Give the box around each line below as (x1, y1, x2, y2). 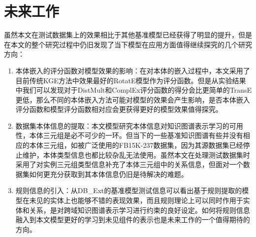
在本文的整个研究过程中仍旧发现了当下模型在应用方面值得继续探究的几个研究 (4, 39, 252, 49)
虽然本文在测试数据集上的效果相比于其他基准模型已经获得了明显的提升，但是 (4, 30, 252, 40)
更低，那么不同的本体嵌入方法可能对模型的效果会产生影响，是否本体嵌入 (15, 94, 250, 104)
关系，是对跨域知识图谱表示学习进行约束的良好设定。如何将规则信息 (29, 204, 250, 215)
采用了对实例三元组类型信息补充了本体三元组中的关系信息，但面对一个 (15, 159, 243, 169)
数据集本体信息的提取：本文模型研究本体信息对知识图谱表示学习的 (15, 120, 229, 131)
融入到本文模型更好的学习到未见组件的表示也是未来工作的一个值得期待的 (15, 214, 250, 225)
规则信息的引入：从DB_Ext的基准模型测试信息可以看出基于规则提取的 (15, 185, 242, 196)
